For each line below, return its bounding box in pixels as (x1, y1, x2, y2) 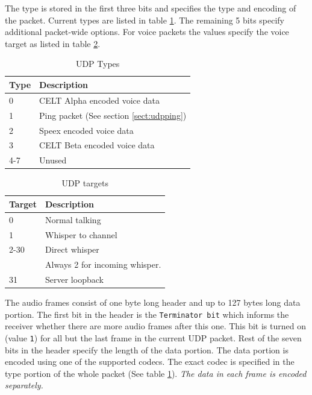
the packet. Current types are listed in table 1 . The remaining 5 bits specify (5, 13, 285, 26)
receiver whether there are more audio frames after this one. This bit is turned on (5, 320, 306, 332)
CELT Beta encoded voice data (39, 139, 155, 151)
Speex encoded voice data (39, 124, 134, 136)
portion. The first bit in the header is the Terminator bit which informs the (5, 308, 289, 320)
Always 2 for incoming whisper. (45, 258, 161, 271)
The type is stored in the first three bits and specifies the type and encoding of (5, 2, 296, 14)
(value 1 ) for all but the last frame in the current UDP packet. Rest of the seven (5, 332, 302, 344)
